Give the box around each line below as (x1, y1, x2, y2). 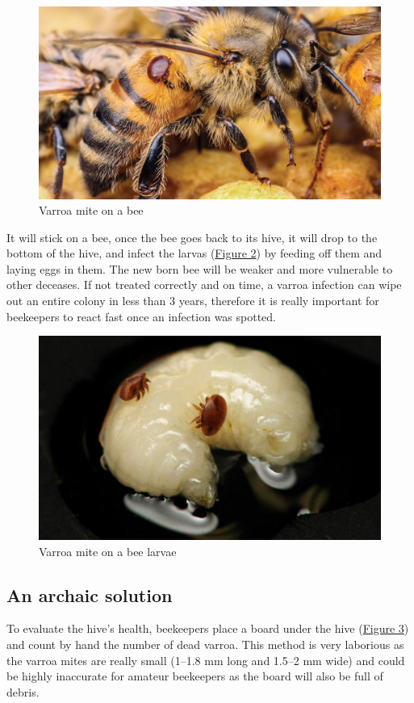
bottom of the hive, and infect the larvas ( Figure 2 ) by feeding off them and (6, 245, 383, 262)
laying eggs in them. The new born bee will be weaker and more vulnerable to (6, 260, 393, 277)
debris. (6, 683, 40, 700)
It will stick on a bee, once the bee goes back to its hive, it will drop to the (6, 228, 378, 245)
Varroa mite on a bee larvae (39, 542, 177, 559)
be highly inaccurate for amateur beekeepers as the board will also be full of (6, 667, 383, 684)
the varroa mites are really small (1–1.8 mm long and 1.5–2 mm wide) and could (6, 651, 405, 668)
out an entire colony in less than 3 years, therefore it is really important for (6, 292, 379, 309)
